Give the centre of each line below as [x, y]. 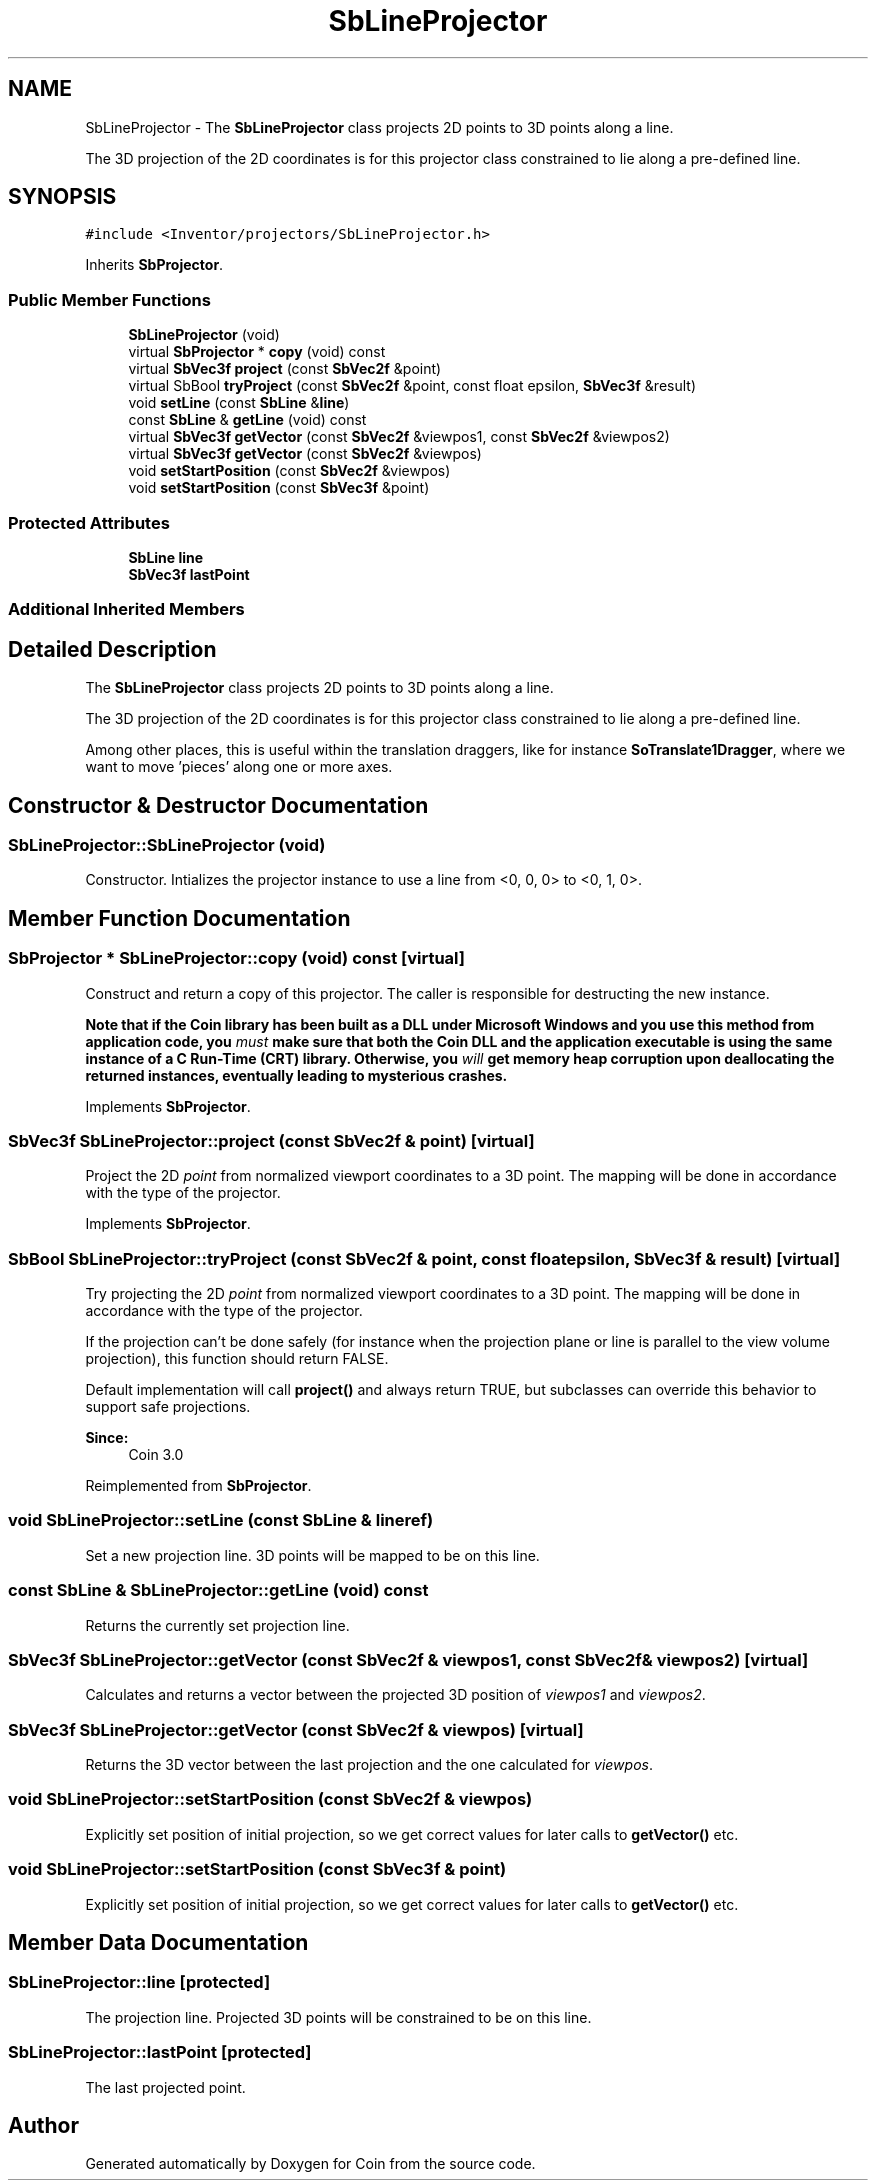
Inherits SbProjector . [154, 265]
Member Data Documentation [158, 1943]
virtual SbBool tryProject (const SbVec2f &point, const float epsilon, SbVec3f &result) [412, 386]
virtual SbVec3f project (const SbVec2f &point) [285, 369]
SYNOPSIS [62, 197]
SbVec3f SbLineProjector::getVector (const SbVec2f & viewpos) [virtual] [296, 1729]
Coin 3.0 [156, 1455]
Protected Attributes [89, 522]
